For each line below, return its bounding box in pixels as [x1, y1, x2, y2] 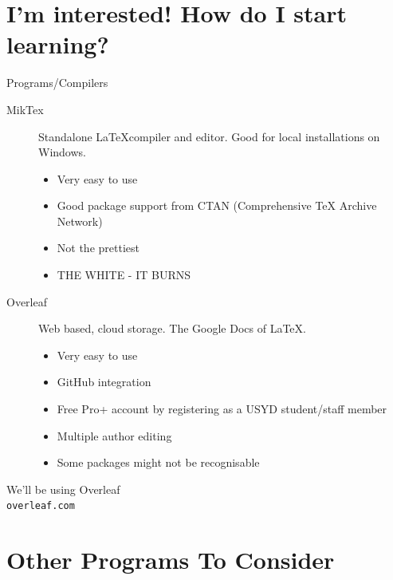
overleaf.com [6, 500, 75, 512]
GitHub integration [57, 373, 151, 390]
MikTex [6, 101, 44, 117]
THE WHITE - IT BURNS [57, 266, 191, 283]
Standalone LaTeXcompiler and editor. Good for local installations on [38, 128, 380, 144]
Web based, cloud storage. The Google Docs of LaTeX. [38, 320, 306, 337]
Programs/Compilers [6, 74, 108, 91]
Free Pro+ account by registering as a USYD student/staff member [57, 400, 387, 417]
